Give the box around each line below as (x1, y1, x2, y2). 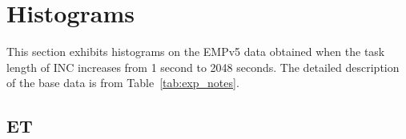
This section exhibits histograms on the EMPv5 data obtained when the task (6, 43, 385, 60)
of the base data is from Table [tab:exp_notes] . (6, 74, 239, 91)
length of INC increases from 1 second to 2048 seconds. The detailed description (6, 58, 400, 75)
